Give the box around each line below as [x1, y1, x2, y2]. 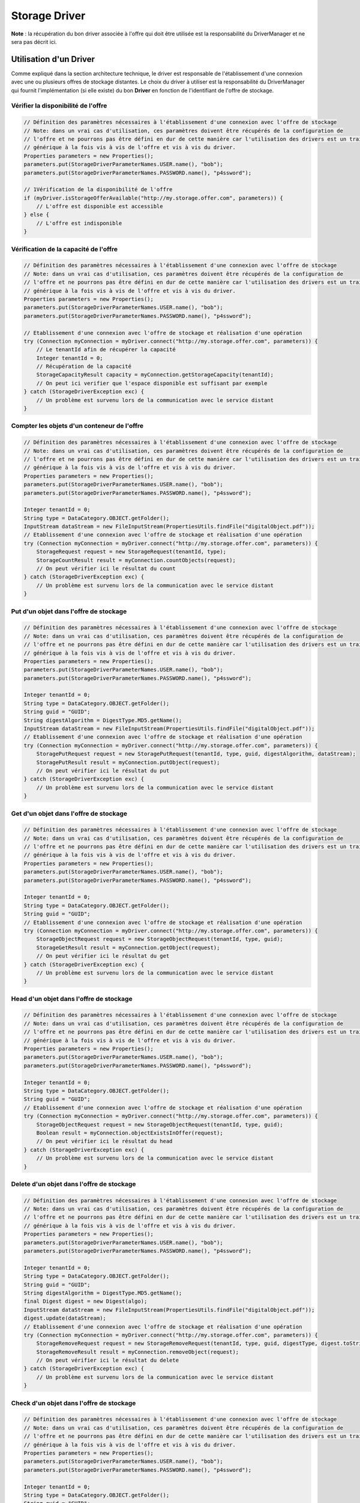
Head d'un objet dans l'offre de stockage [11, 994, 133, 1003]
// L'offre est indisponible [36, 219, 122, 227]
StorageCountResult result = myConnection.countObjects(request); [36, 557, 236, 563]
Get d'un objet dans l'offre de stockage [11, 809, 127, 818]
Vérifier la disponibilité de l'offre [11, 102, 107, 110]
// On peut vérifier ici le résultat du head [36, 1138, 173, 1145]
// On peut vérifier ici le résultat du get [36, 953, 170, 960]
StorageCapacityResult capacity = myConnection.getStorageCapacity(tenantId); [36, 372, 274, 378]
